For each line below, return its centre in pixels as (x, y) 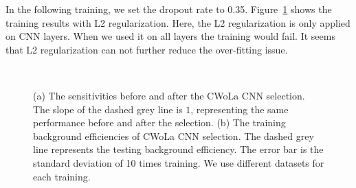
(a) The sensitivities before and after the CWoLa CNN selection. (169, 95)
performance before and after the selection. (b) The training (159, 122)
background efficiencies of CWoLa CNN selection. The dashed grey (174, 136)
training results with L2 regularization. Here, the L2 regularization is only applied (178, 22)
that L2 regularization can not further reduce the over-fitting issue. (147, 49)
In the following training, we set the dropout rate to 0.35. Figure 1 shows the (169, 9)
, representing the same (240, 109)
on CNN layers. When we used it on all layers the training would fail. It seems (170, 36)
